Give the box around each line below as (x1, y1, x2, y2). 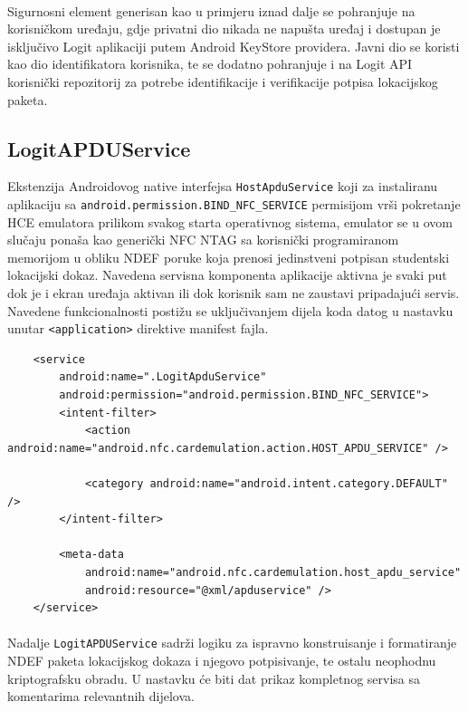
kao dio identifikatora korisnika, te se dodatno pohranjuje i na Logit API (7, 54, 413, 73)
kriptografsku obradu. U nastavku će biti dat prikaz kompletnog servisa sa (7, 668, 421, 687)
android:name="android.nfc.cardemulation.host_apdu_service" (84, 566, 462, 580)
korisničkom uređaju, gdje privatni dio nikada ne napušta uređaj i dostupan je (7, 19, 441, 38)
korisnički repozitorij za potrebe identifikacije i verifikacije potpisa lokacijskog (7, 72, 438, 91)
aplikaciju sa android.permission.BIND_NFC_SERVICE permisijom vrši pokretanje (7, 195, 461, 214)
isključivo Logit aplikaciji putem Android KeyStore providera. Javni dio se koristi (7, 36, 460, 55)
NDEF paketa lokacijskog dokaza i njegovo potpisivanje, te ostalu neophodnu (7, 651, 436, 670)
